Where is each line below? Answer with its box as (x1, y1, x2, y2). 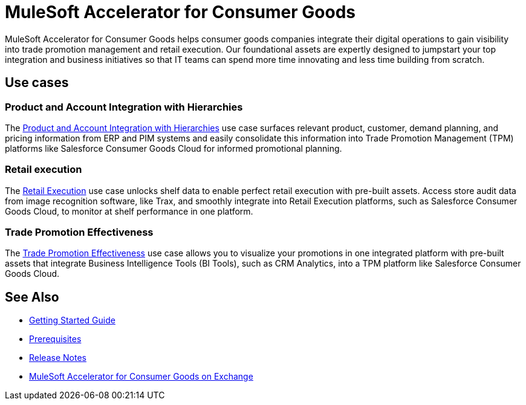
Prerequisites (29, 334, 82, 345)
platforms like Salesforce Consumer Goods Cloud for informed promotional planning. (5, 143, 342, 154)
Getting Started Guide (29, 315, 115, 326)
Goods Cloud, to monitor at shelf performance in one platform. (5, 206, 253, 216)
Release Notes (29, 352, 86, 363)
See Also (5, 289, 59, 305)
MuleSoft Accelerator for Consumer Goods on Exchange (29, 371, 253, 382)
